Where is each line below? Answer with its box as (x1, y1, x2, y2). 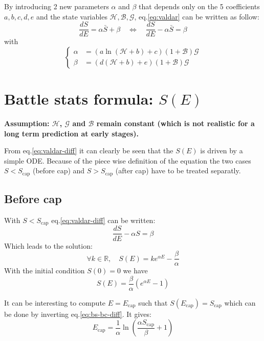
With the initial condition (4, 265, 85, 276)
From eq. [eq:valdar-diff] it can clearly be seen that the (4, 145, 173, 156)
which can (224, 297, 256, 308)
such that (138, 297, 168, 308)
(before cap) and (32, 165, 85, 176)
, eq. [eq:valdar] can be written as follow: (134, 11, 259, 22)
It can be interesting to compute (4, 297, 106, 308)
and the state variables (36, 11, 107, 22)
